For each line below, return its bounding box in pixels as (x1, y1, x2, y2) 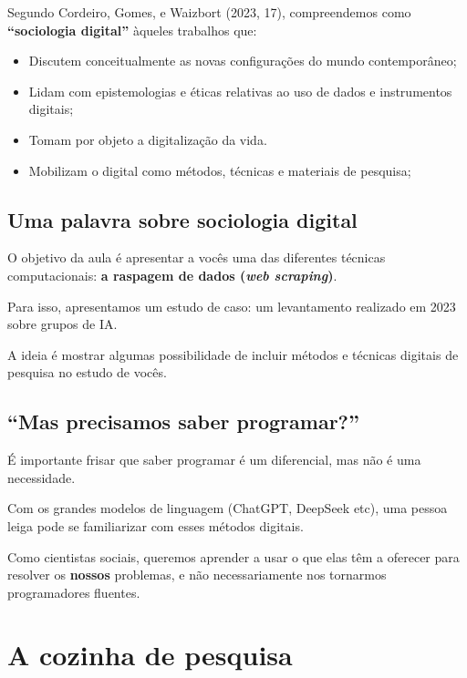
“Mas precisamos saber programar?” (7, 407, 359, 436)
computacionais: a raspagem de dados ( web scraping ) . (7, 265, 337, 284)
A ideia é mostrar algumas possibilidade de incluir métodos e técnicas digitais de (7, 344, 459, 364)
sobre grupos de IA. (7, 314, 118, 334)
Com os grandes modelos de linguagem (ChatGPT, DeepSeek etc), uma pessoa (7, 498, 448, 518)
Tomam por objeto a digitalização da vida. (28, 129, 267, 149)
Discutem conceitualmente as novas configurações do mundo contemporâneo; (28, 51, 457, 70)
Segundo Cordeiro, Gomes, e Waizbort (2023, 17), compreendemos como (7, 3, 411, 21)
